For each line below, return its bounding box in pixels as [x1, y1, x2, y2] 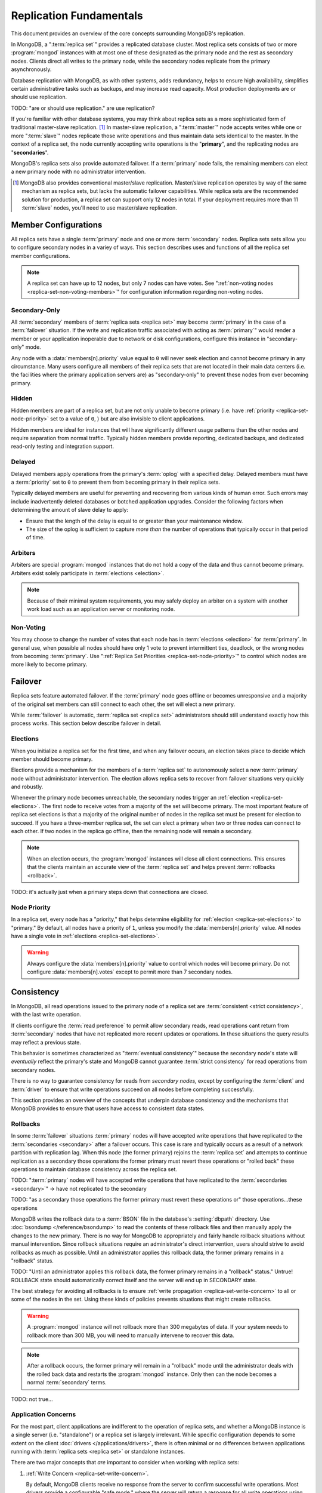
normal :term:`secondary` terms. [27, 1379, 107, 1386]
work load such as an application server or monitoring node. [27, 605, 175, 612]
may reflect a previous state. [11, 1039, 82, 1046]
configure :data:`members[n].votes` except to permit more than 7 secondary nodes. [27, 968, 233, 976]
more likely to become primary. [11, 661, 88, 668]
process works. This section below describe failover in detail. [11, 720, 162, 727]
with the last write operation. [11, 1011, 82, 1018]
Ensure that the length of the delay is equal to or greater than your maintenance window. [26, 517, 243, 524]
